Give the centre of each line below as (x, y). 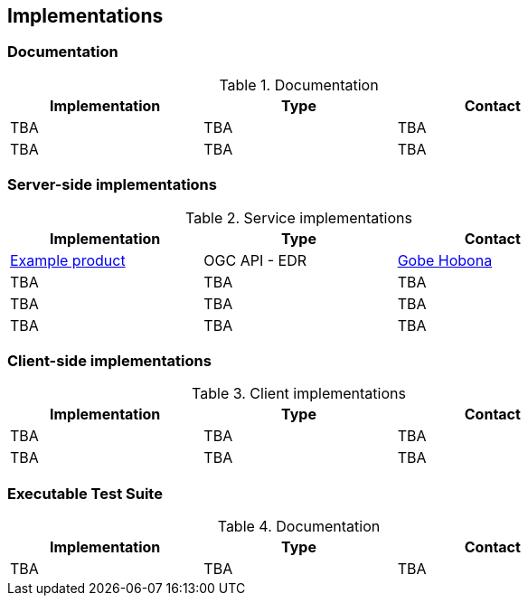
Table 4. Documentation (299, 527)
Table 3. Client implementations (299, 394)
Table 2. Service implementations (299, 217)
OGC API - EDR (255, 260)
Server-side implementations (112, 185)
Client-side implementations (109, 360)
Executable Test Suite (85, 493)
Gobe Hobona (445, 260)
